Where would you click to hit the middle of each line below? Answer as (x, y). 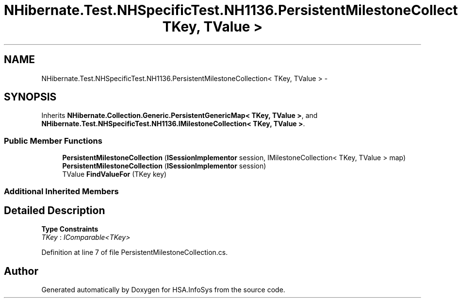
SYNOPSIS (30, 97)
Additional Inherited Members (61, 191)
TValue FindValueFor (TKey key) (114, 174)
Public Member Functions (53, 141)
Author (21, 271)
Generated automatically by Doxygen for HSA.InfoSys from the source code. (163, 290)
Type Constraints (70, 229)
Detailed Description (55, 210)
